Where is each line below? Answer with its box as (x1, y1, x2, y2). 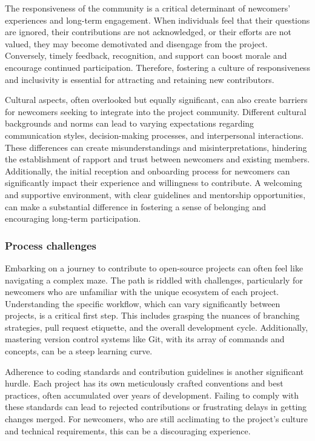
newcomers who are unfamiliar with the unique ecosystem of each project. (5, 285, 279, 298)
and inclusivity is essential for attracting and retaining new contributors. (5, 73, 274, 85)
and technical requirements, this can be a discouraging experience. (5, 424, 251, 437)
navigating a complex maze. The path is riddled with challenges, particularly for (5, 273, 303, 286)
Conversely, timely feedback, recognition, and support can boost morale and (5, 49, 287, 62)
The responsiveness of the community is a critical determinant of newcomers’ (5, 2, 291, 14)
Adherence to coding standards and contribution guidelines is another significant (5, 365, 304, 377)
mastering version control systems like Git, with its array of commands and (5, 333, 285, 345)
